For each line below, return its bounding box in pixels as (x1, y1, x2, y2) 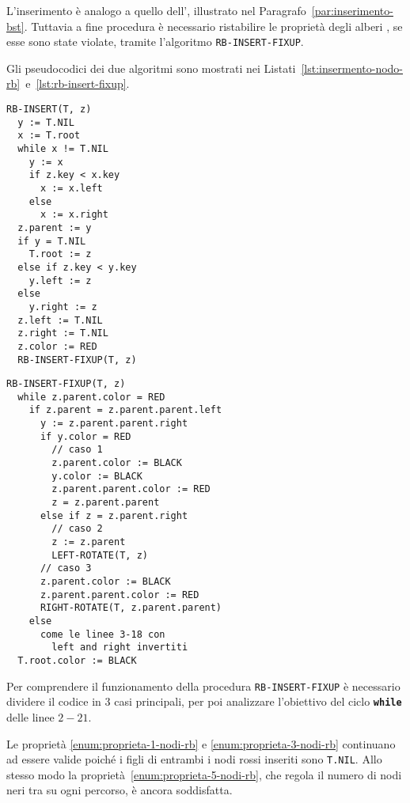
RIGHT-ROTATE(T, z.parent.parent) (40, 602, 222, 614)
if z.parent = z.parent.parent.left (28, 404, 222, 416)
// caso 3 (40, 562, 92, 574)
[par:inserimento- (311, 2, 393, 18)
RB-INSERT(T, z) (6, 104, 92, 116)
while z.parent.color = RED (17, 391, 165, 403)
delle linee (6, 708, 55, 725)
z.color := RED (17, 340, 97, 352)
